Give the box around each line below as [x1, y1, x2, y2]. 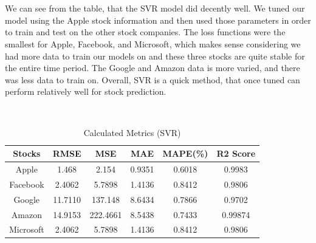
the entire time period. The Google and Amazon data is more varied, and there [5, 61, 300, 74]
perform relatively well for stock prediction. [5, 85, 167, 98]
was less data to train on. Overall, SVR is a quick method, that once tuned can [5, 73, 300, 86]
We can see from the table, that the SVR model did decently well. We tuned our [5, 2, 305, 15]
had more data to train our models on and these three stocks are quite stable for [5, 49, 305, 62]
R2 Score [216, 147, 256, 160]
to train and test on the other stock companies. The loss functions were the [5, 26, 286, 38]
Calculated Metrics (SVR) [83, 126, 181, 139]
